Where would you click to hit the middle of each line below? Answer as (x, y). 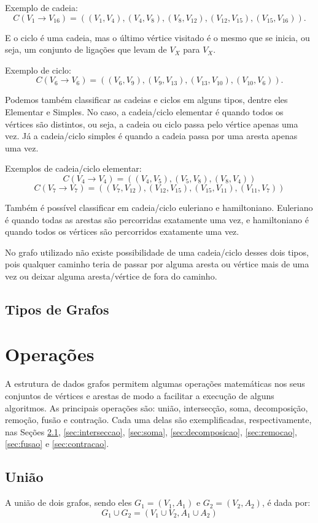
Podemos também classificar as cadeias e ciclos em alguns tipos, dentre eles (146, 100)
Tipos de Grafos (57, 309)
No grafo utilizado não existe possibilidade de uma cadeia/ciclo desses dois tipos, (157, 252)
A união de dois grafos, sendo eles (68, 502)
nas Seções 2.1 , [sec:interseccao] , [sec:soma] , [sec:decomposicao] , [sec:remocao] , (151, 431)
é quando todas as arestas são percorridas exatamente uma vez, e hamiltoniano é (157, 219)
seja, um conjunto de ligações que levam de (86, 49)
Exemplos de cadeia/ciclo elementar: (73, 168)
